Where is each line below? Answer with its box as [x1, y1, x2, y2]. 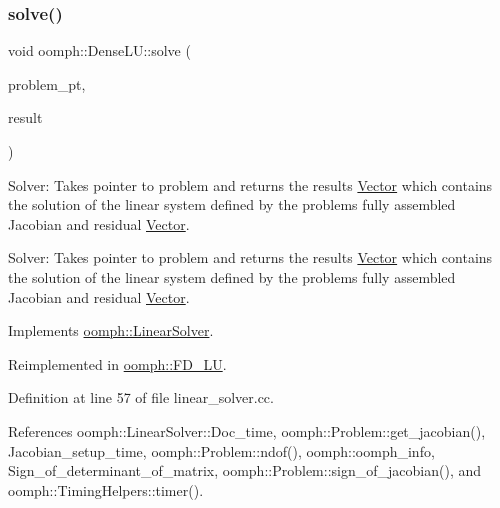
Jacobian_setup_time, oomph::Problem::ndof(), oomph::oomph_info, [8, 440, 435, 461]
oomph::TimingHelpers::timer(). [8, 479, 204, 500]
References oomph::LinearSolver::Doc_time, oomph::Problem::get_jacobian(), [8, 420, 486, 441]
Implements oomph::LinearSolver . [8, 320, 214, 341]
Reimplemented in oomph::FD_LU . [8, 353, 227, 374]
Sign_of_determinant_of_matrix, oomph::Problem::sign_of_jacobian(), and [8, 460, 482, 481]
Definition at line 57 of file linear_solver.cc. [8, 387, 274, 408]
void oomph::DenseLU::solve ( [8, 40, 191, 61]
